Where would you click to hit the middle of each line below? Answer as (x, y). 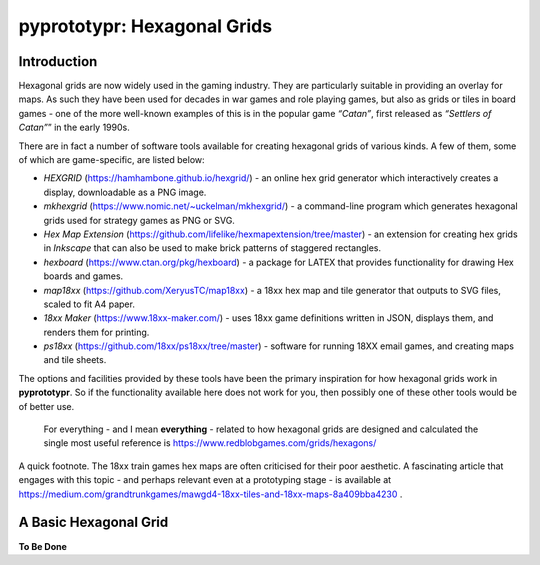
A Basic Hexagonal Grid (93, 522)
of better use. (46, 406)
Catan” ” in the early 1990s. (74, 127)
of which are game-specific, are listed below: (111, 160)
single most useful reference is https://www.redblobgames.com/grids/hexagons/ (210, 443)
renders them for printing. (96, 332)
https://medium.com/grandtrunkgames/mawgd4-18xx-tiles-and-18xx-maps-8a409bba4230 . (210, 494)
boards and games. (83, 276)
